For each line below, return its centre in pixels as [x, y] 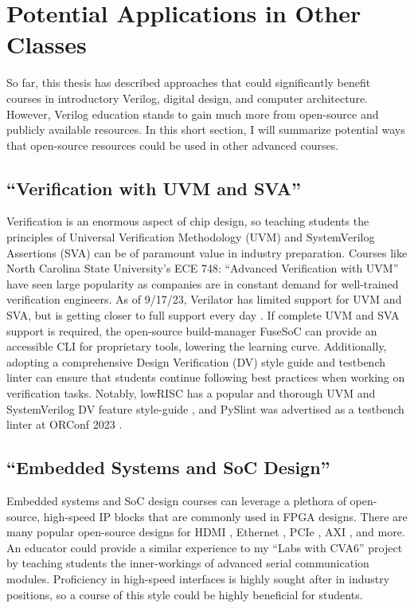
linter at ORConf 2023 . [64, 424]
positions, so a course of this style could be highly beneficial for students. [185, 594]
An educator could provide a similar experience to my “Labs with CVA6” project [205, 547]
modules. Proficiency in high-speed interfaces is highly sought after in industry [198, 578]
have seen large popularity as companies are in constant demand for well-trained [203, 283]
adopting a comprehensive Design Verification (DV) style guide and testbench [196, 361]
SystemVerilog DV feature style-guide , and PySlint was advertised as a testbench [205, 408]
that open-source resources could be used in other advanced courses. [173, 145]
